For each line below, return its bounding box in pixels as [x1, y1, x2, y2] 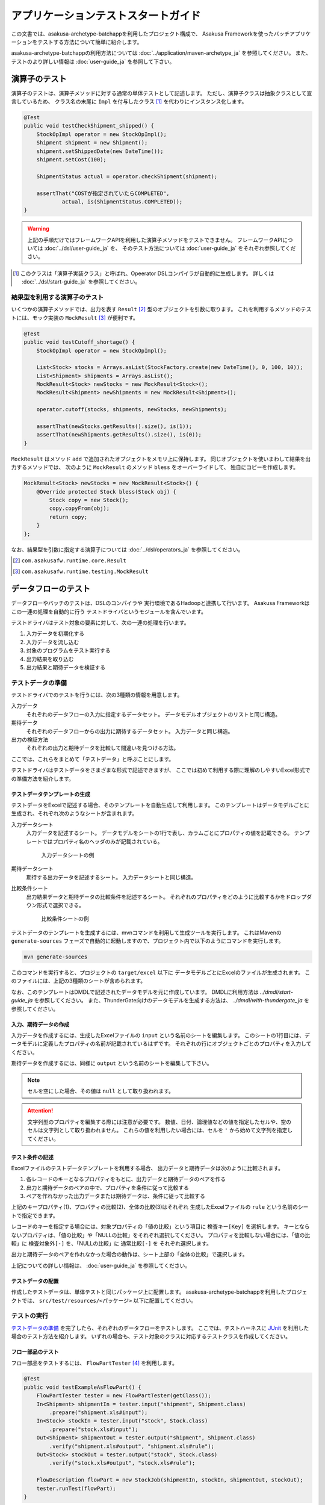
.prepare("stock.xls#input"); [49, 1426, 138, 1433]
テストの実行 [11, 1312, 49, 1320]
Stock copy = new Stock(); [49, 497, 129, 503]
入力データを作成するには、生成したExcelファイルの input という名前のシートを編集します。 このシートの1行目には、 [11, 1031, 305, 1038]
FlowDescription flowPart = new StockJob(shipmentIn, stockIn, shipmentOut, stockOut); [36, 1477, 303, 1483]
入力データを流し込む [26, 638, 79, 645]
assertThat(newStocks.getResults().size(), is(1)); [36, 423, 193, 430]
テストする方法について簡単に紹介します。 [37, 38, 143, 45]
